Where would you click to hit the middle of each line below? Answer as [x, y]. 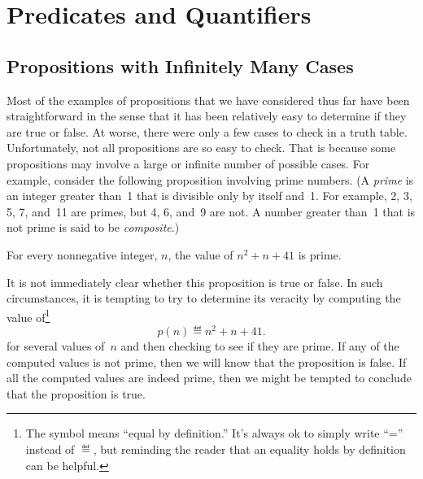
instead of [50, 449]
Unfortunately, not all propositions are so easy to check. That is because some [201, 148]
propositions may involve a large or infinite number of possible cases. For [188, 163]
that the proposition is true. [76, 393]
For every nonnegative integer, [82, 254]
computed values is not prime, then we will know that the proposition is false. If [207, 361]
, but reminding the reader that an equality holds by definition [249, 449]
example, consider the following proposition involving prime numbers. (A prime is [210, 179]
